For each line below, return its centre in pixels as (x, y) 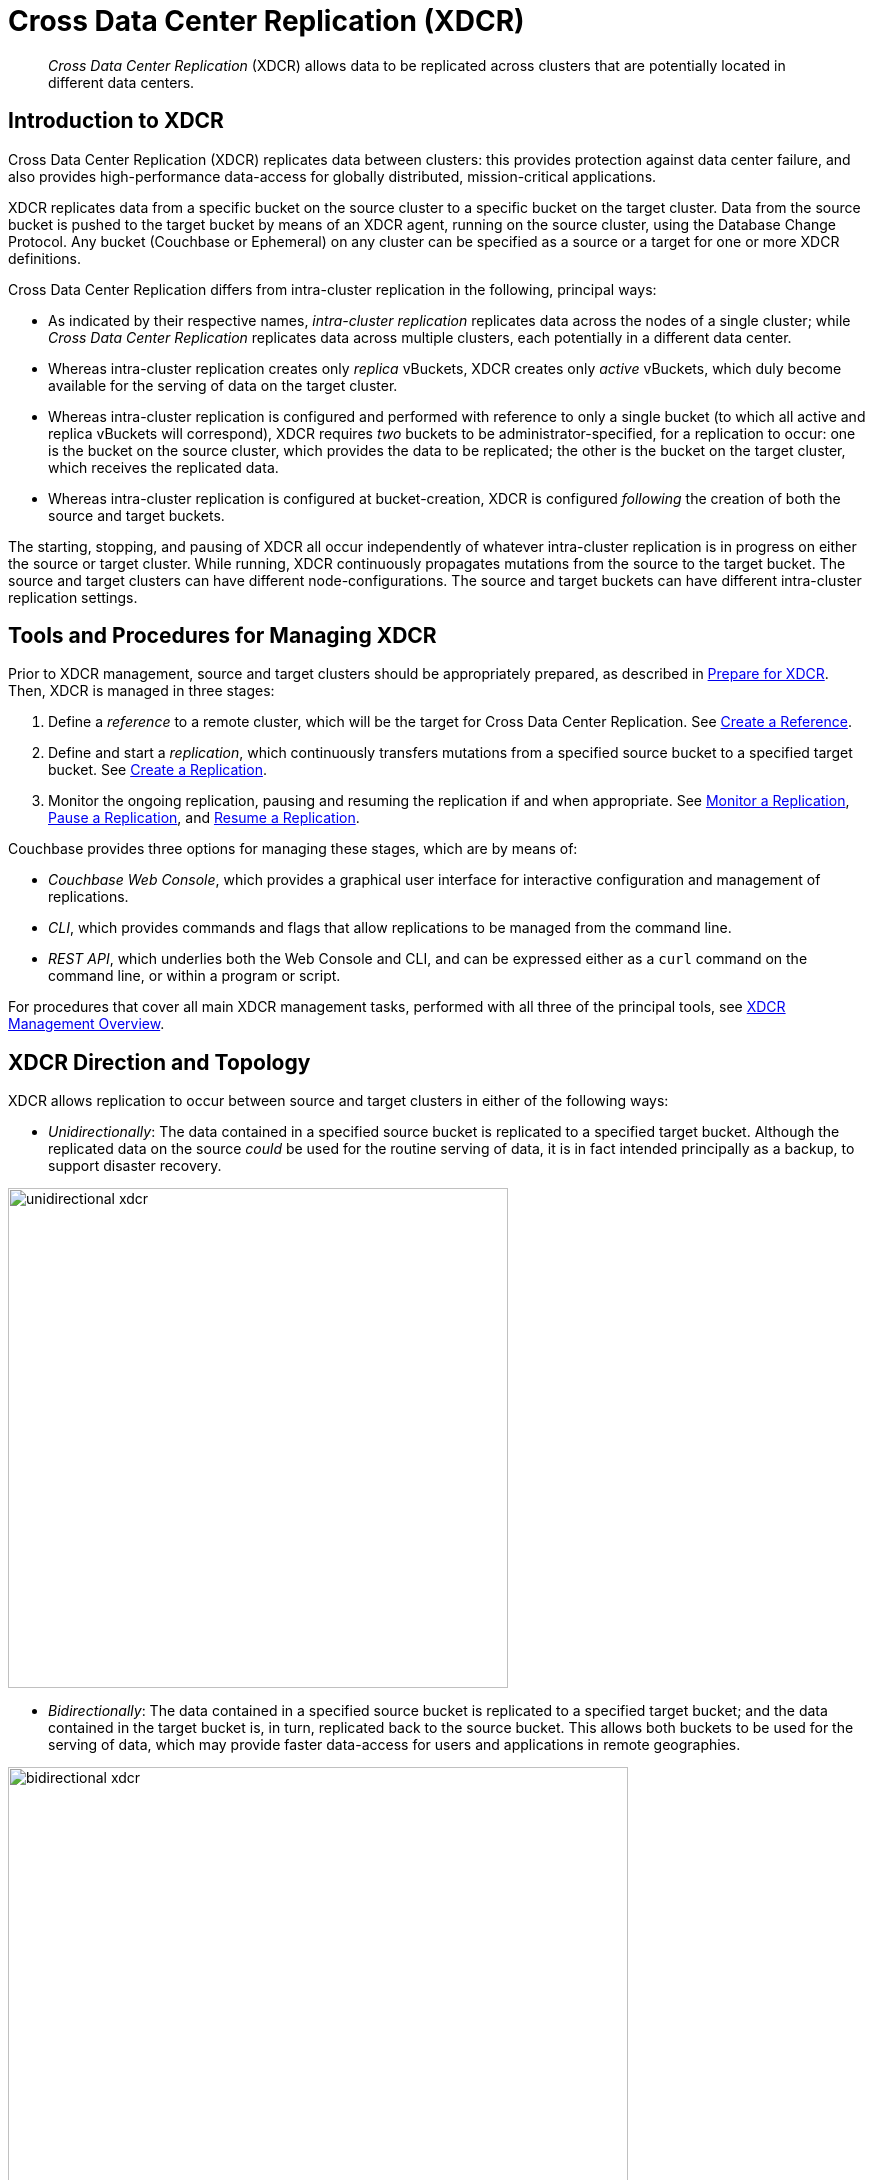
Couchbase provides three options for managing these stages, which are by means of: (293, 849)
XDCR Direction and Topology (159, 1062)
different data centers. (121, 82)
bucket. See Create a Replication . (157, 770)
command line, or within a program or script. (194, 976)
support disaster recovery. (135, 1166)
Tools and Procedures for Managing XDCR (222, 636)
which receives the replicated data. (163, 467)
